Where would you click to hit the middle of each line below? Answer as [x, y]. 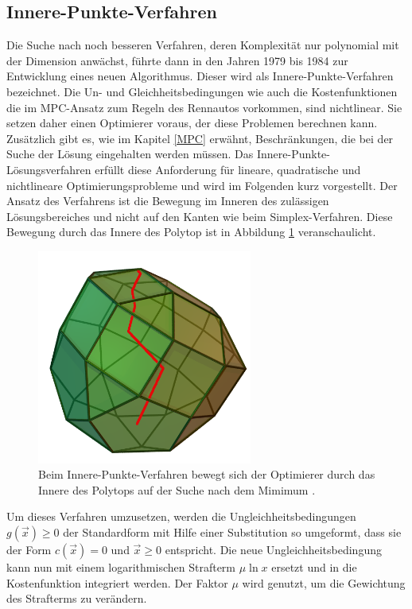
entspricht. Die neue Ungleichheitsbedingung [273, 549]
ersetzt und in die [314, 566]
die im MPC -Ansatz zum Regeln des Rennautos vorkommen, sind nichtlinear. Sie [204, 107]
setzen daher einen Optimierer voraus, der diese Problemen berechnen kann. [192, 123]
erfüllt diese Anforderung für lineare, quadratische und [228, 169]
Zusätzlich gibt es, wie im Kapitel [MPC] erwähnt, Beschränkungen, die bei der [200, 138]
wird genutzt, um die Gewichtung [324, 582]
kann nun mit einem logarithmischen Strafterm [121, 566]
